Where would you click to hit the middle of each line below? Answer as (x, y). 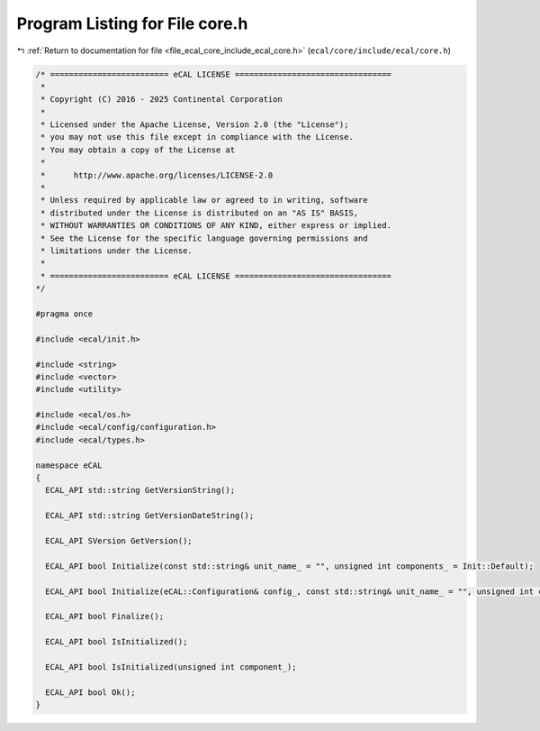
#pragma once (64, 314)
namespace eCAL (69, 465)
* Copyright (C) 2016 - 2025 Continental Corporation (162, 100)
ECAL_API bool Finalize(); (105, 617)
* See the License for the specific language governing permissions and (204, 238)
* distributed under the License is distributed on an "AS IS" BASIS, (200, 213)
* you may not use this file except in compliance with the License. (198, 137)
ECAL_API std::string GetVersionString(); (140, 490)
